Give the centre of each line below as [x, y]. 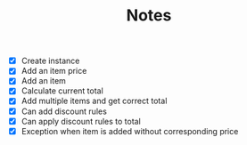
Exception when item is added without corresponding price [130, 131]
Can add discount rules [64, 111]
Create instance [50, 61]
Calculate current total [62, 91]
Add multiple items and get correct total [94, 101]
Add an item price [54, 71]
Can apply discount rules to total [81, 121]
